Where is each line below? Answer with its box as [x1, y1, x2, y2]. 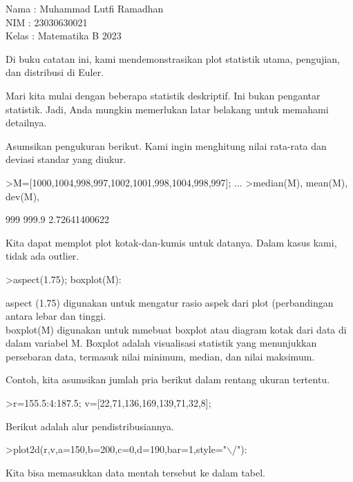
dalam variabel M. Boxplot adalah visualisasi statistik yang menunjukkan [6, 336, 317, 350]
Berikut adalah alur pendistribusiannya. [6, 418, 174, 433]
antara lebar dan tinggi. [6, 309, 106, 323]
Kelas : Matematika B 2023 [6, 28, 122, 43]
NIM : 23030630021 [6, 15, 88, 29]
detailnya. [6, 115, 47, 130]
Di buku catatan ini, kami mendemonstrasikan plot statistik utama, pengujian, [6, 51, 340, 66]
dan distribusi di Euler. [6, 65, 104, 79]
